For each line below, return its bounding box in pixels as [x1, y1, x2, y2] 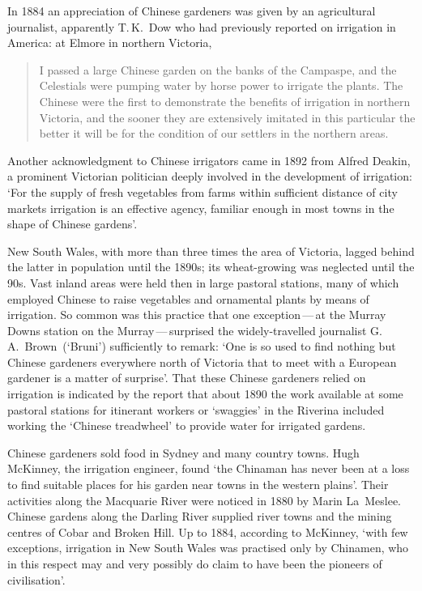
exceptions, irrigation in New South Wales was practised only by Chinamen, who [7, 539, 409, 556]
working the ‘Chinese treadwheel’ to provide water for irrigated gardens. [7, 417, 366, 434]
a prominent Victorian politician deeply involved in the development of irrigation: [7, 168, 412, 185]
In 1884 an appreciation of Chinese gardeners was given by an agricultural [7, 2, 376, 19]
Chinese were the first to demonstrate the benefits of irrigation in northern [39, 92, 411, 109]
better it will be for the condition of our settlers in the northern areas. [39, 125, 389, 142]
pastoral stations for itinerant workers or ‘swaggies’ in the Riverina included [7, 401, 385, 418]
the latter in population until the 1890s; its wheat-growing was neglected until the [7, 258, 415, 275]
